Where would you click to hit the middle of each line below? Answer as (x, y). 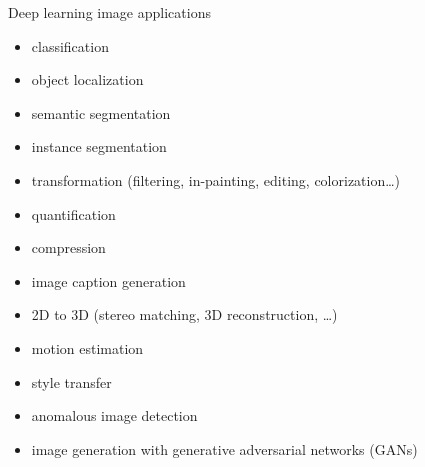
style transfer (71, 381)
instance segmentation (99, 146)
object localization (87, 79)
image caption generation (108, 280)
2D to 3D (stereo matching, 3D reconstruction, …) (184, 314)
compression (68, 247)
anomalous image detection (114, 415)
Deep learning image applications (109, 12)
